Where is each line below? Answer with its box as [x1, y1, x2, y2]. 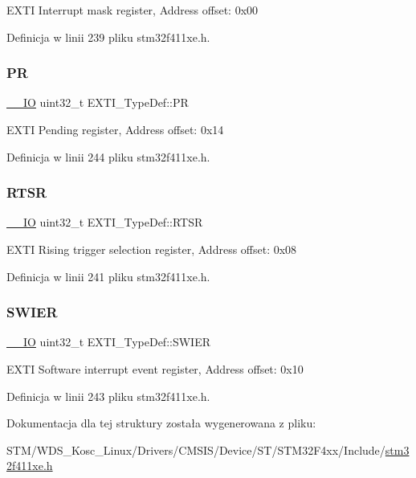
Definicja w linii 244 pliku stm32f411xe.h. [6, 148, 210, 165]
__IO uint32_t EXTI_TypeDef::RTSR [6, 214, 203, 231]
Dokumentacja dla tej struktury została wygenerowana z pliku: [6, 415, 316, 431]
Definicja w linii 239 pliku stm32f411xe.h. [6, 28, 210, 45]
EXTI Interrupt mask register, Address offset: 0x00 [6, 2, 259, 18]
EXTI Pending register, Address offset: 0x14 [6, 121, 224, 137]
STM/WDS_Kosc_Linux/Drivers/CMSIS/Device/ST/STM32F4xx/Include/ [6, 441, 385, 458]
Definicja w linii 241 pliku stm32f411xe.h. [6, 268, 210, 284]
